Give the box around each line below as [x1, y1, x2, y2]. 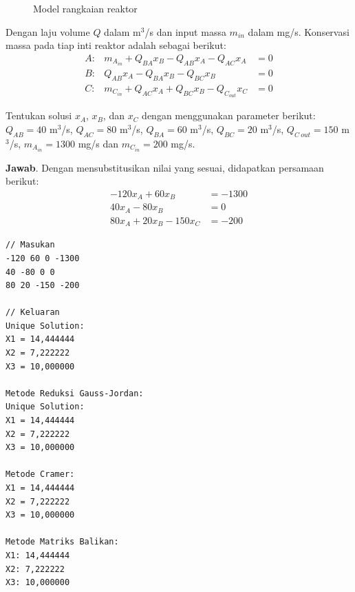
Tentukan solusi [6, 108, 72, 123]
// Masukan [6, 240, 55, 250]
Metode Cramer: [6, 469, 75, 480]
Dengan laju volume [6, 24, 90, 39]
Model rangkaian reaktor [33, 1, 138, 15]
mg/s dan [78, 136, 119, 150]
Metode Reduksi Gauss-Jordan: [6, 388, 144, 398]
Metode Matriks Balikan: [6, 537, 119, 547]
